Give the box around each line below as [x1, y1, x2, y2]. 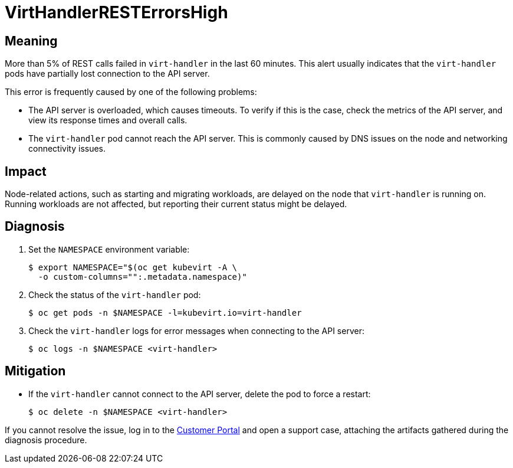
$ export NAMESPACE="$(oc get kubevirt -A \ [28, 262, 238, 272]
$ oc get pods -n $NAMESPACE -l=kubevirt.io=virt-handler [28, 307, 302, 318]
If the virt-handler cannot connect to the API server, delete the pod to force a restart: [28, 388, 371, 399]
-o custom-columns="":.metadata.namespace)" [38, 271, 247, 282]
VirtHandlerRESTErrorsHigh [5, 2, 228, 22]
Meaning [5, 33, 58, 48]
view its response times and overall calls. [28, 115, 188, 126]
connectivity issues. [28, 143, 106, 154]
